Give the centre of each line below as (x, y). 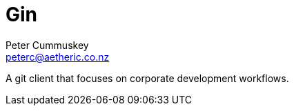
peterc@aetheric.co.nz (58, 57)
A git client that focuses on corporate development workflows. (147, 78)
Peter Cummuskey (47, 45)
